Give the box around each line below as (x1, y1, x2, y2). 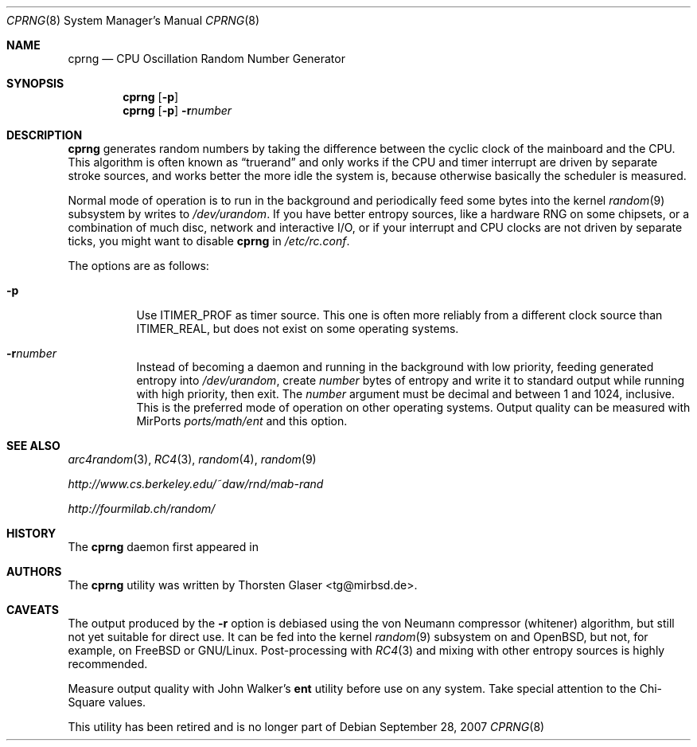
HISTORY (6, 526, 56, 540)
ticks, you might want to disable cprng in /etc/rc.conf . (68, 234, 350, 248)
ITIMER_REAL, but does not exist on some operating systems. (136, 322, 459, 335)
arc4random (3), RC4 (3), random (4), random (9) (68, 452, 317, 466)
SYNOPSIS (6, 76, 64, 90)
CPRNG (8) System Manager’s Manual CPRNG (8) (6, 14, 260, 27)
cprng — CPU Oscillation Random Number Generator (68, 52, 345, 65)
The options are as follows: (68, 259, 209, 272)
